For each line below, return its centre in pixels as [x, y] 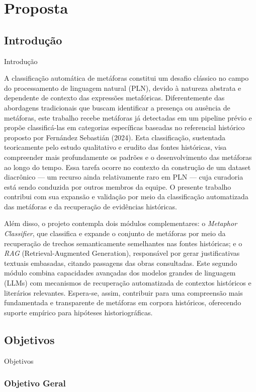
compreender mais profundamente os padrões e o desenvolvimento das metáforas [128, 157]
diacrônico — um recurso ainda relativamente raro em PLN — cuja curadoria [124, 177]
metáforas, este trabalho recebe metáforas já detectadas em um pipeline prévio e [128, 117]
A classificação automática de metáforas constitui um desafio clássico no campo [126, 78]
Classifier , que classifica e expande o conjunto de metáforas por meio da [115, 233]
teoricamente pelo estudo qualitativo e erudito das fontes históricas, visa [115, 147]
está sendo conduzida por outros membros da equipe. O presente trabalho [118, 186]
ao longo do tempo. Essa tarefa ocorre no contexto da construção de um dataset [127, 167]
